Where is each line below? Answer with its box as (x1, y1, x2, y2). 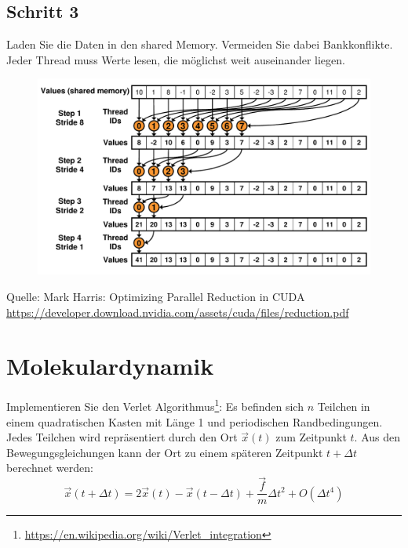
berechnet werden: (6, 459, 93, 476)
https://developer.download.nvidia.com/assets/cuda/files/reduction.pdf (6, 303, 349, 320)
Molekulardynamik (6, 350, 214, 382)
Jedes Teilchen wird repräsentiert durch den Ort (6, 429, 238, 445)
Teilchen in (317, 398, 370, 415)
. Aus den (354, 429, 400, 445)
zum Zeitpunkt (275, 429, 347, 445)
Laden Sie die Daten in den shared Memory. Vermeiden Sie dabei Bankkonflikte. (6, 36, 393, 53)
